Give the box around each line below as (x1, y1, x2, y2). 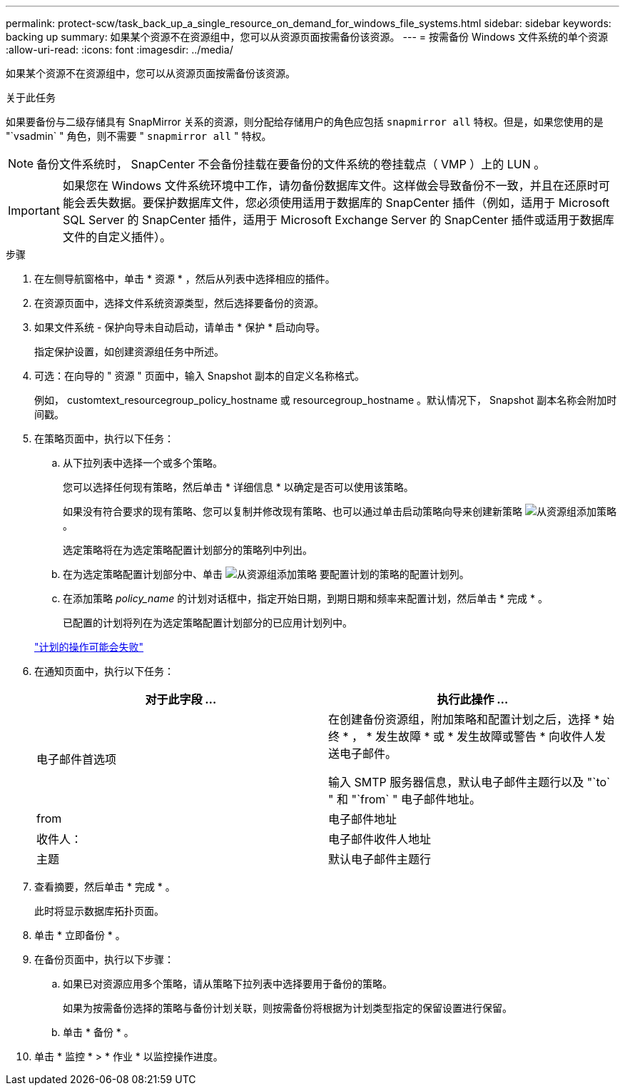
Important (8, 203, 60, 218)
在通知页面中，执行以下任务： (34, 665, 174, 677)
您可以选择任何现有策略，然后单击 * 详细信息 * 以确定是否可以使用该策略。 (63, 481, 414, 493)
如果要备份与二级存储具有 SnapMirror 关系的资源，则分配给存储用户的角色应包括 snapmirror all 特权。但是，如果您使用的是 (6, 116, 604, 128)
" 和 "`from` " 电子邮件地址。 (328, 792, 481, 806)
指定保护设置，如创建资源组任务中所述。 (34, 345, 224, 357)
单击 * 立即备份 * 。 (34, 929, 126, 941)
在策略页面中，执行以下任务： (34, 432, 174, 445)
